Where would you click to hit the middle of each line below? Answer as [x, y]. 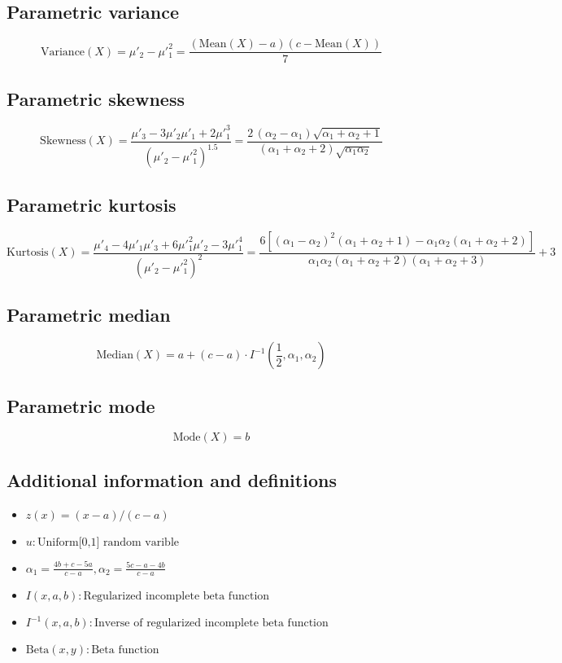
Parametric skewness [96, 98]
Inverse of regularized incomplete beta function [211, 623]
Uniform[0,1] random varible [109, 542]
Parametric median [89, 315]
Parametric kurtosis [91, 204]
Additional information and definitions [172, 479]
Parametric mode [81, 405]
